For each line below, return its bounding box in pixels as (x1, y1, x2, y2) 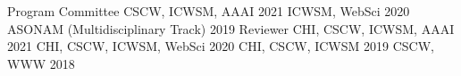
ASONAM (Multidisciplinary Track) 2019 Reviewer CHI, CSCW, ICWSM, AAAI (7, 19, 455, 38)
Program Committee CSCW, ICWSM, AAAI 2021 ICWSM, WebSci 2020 (7, 2, 410, 20)
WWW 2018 (7, 54, 75, 72)
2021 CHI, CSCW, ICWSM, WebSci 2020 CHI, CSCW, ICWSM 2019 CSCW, (7, 37, 435, 55)
